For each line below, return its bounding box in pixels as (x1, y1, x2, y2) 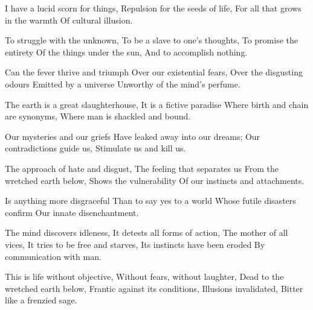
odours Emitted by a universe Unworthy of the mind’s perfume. (5, 77, 240, 90)
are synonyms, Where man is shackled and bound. (5, 110, 191, 122)
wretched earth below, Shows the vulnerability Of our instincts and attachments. (5, 174, 305, 186)
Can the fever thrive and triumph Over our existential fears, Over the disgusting (5, 66, 303, 78)
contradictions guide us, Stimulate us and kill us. (5, 142, 186, 154)
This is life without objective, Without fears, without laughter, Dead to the (5, 270, 284, 283)
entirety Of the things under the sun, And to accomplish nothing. (5, 45, 248, 58)
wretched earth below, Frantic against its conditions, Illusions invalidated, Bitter (5, 282, 303, 294)
